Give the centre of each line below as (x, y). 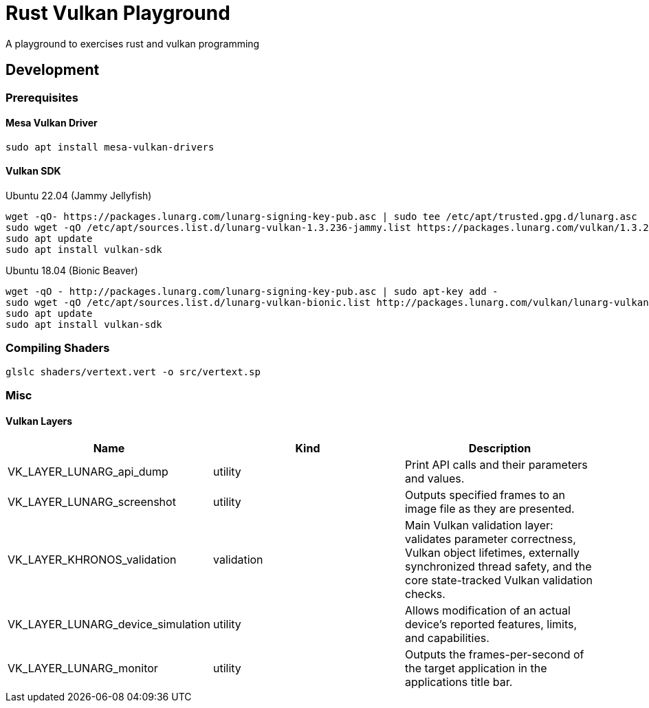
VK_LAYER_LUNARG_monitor (83, 668)
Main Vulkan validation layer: (479, 526)
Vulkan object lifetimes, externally (492, 553)
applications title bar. (459, 682)
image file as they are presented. (489, 509)
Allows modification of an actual (487, 611)
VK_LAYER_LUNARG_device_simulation (109, 624)
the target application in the (476, 668)
